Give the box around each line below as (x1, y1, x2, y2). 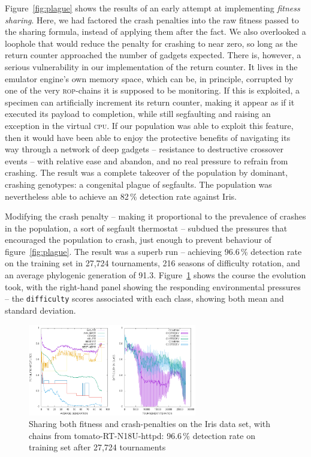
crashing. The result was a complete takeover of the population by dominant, (5, 166, 288, 179)
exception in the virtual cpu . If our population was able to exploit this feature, (5, 119, 294, 131)
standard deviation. (5, 303, 76, 316)
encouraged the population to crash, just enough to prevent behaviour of (5, 233, 271, 246)
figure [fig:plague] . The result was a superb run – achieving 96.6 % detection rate (5, 245, 302, 257)
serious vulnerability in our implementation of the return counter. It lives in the (5, 60, 298, 73)
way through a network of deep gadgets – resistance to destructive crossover (5, 143, 283, 155)
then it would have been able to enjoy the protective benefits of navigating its (5, 131, 291, 143)
